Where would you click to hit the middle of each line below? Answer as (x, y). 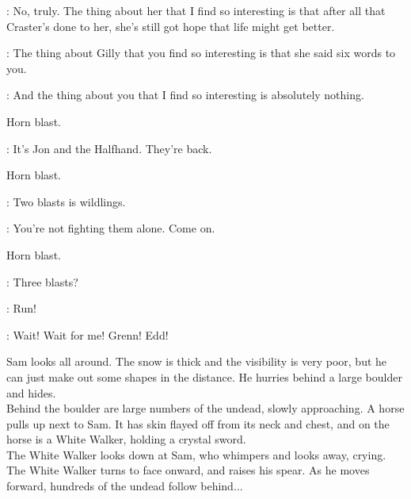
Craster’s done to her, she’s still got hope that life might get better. (171, 26)
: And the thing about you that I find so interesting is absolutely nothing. (185, 95)
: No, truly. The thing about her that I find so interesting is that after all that (196, 10)
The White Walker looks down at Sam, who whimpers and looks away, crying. (196, 454)
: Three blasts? (42, 281)
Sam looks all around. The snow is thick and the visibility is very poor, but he (197, 361)
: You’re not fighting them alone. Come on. (111, 228)
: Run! (21, 308)
